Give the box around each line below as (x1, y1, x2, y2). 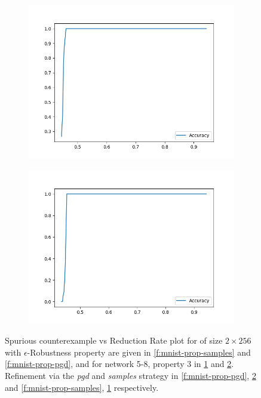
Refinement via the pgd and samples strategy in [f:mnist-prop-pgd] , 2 (5, 369, 256, 381)
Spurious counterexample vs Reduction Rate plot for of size (5, 334, 223, 347)
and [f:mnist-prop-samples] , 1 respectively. (5, 381, 159, 393)
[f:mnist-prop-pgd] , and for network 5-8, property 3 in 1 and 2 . (5, 357, 234, 370)
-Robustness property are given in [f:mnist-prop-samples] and (27, 345, 251, 358)
